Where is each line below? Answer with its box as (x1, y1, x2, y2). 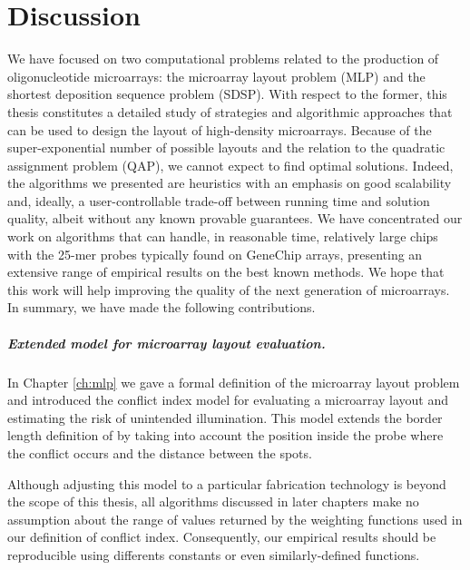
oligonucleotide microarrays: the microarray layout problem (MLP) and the (7, 66, 426, 85)
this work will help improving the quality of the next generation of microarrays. (7, 280, 450, 299)
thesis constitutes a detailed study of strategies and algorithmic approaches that (7, 102, 453, 121)
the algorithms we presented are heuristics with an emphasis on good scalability (7, 173, 452, 192)
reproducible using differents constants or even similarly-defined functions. (7, 545, 420, 564)
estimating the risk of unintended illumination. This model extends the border (7, 408, 443, 427)
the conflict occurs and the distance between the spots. (7, 443, 312, 462)
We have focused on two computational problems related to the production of (7, 49, 439, 68)
